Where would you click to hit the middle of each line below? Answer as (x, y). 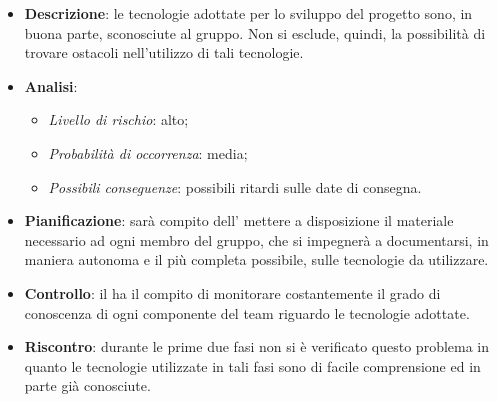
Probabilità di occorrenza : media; (148, 152)
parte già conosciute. (87, 385)
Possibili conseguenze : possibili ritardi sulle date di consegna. (235, 186)
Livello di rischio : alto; (118, 119)
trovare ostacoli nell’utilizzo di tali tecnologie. (164, 52)
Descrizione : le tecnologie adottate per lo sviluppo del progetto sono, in (248, 13)
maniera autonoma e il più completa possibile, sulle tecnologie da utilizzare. (256, 259)
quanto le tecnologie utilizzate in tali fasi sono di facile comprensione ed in (252, 365)
